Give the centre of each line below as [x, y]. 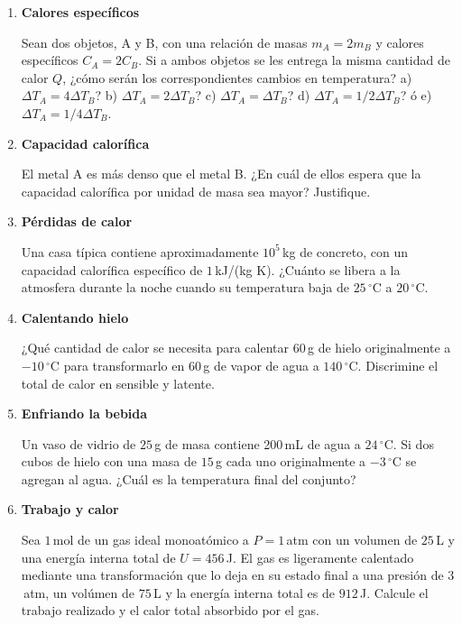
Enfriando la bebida [84, 414]
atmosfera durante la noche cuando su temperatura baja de [185, 287]
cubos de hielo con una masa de [109, 461]
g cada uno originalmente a [291, 461]
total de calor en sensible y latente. [118, 383]
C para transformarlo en [117, 365]
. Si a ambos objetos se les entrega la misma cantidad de [294, 60]
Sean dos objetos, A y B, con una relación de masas [164, 42]
